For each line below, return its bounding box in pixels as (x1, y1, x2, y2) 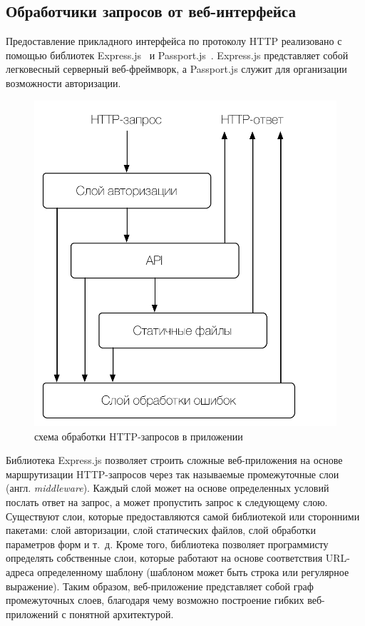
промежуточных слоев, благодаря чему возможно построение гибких (6, 592, 304, 607)
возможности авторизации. (6, 75, 121, 90)
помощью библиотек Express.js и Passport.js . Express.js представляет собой (6, 47, 349, 62)
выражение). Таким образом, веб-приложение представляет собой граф (6, 578, 314, 593)
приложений (6, 606, 58, 621)
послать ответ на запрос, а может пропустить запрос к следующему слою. (6, 494, 328, 509)
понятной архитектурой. (69, 606, 174, 621)
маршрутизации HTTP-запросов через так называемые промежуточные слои (6, 466, 339, 481)
